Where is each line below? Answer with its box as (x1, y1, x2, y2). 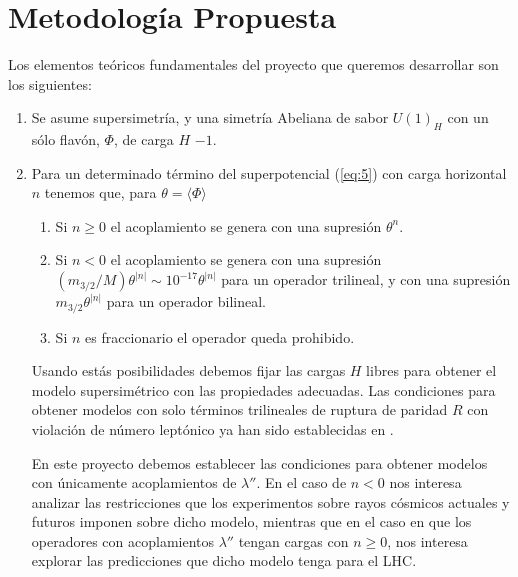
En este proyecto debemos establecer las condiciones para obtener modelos (31, 452, 488, 473)
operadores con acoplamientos (31, 530, 215, 551)
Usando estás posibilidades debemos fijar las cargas (31, 360, 346, 381)
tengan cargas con (238, 530, 349, 551)
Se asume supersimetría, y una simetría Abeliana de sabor (31, 107, 389, 128)
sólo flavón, (31, 129, 100, 150)
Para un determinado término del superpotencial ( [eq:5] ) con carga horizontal (31, 162, 507, 183)
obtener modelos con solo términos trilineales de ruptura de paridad (31, 399, 448, 420)
